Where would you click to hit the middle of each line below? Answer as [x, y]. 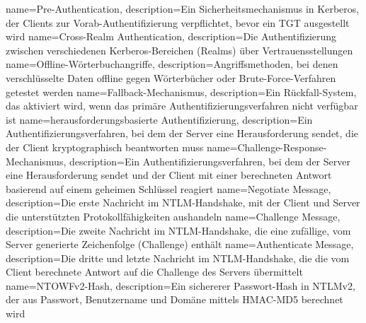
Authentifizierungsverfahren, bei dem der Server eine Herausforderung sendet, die [182, 133]
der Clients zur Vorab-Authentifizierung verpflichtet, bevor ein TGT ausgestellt [178, 22]
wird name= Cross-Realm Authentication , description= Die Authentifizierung [171, 36]
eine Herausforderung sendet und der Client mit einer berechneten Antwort [169, 175]
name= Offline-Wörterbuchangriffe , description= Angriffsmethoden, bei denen [172, 64]
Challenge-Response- [282, 147]
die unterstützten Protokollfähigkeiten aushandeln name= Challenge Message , [173, 216]
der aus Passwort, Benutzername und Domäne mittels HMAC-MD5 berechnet [175, 299]
